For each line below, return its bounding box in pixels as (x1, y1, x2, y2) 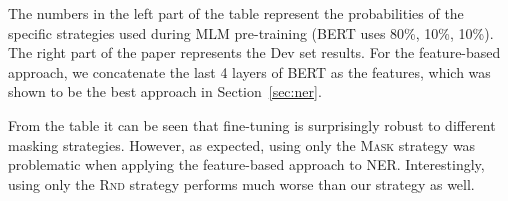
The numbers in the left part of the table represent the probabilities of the (8, 3, 464, 23)
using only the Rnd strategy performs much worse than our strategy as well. (8, 173, 475, 194)
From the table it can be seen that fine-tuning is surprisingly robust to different (8, 114, 496, 135)
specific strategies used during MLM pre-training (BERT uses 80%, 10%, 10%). (8, 22, 494, 43)
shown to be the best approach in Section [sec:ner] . (8, 81, 322, 102)
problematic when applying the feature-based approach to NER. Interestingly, (8, 154, 485, 175)
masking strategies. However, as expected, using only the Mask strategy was (8, 134, 476, 155)
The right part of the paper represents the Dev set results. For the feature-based (8, 42, 501, 63)
